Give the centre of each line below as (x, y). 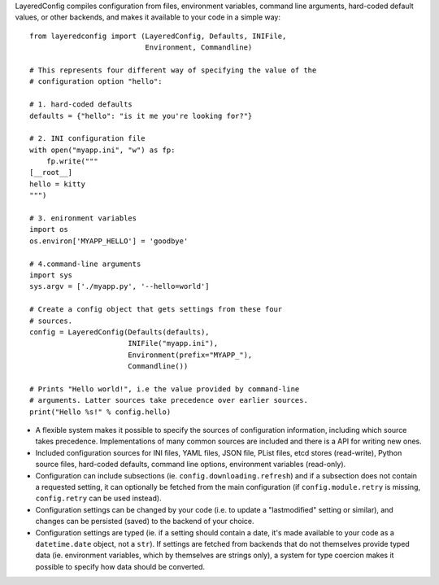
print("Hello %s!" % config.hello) (100, 412)
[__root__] (51, 172)
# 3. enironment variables (83, 218)
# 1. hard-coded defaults (81, 105)
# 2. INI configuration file (87, 139)
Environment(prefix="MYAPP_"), (190, 355)
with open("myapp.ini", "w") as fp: (102, 150)
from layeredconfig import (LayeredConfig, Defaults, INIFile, (158, 36)
